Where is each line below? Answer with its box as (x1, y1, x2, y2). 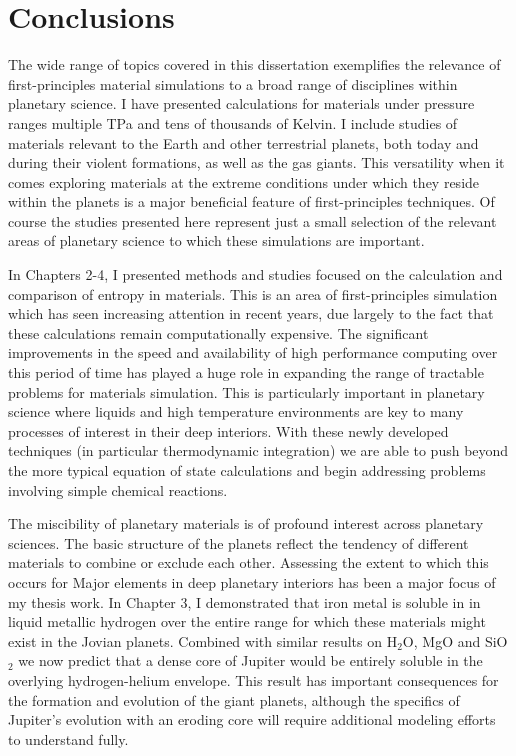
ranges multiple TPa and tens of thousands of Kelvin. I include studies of (8, 112, 458, 133)
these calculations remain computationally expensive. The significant (8, 322, 429, 343)
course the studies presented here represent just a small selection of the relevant (8, 210, 497, 231)
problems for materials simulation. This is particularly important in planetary (8, 381, 485, 402)
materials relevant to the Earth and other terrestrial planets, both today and (8, 132, 479, 153)
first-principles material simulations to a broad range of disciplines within (8, 73, 458, 94)
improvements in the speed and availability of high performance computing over (8, 342, 498, 363)
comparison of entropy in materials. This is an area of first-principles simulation (8, 283, 498, 304)
